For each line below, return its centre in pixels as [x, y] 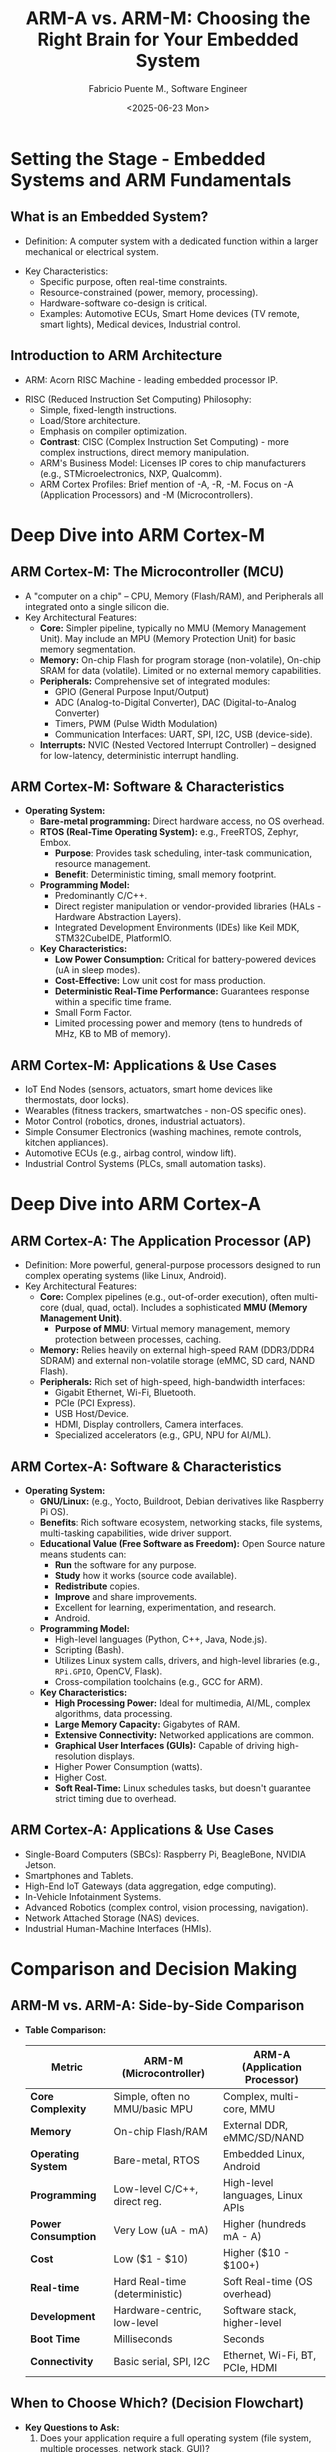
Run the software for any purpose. [125, 1565]
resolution [75, 1756]
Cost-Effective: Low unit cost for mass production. [160, 981]
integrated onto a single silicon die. [97, 606]
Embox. [55, 843]
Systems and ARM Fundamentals [151, 179]
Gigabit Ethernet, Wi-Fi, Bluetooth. [125, 1393]
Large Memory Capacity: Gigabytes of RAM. [147, 1724]
